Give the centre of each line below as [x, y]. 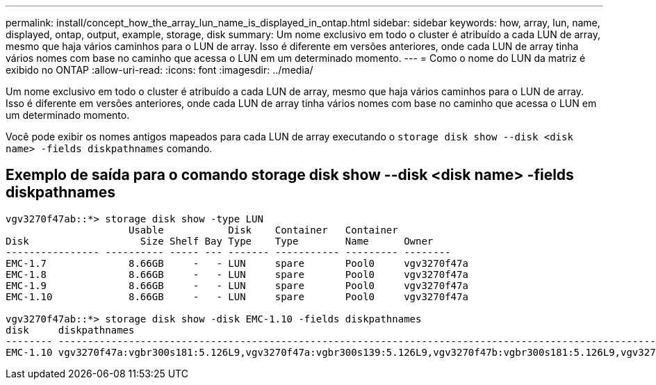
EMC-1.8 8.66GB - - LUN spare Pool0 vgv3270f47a [237, 274]
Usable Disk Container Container [263, 230]
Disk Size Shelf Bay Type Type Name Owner [220, 241]
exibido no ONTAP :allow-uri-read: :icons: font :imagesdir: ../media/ [159, 70]
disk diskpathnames [70, 330]
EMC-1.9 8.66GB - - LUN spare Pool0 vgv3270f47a [237, 285]
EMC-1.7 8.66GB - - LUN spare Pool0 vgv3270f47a [237, 263]
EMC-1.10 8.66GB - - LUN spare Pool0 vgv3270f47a [237, 296]
